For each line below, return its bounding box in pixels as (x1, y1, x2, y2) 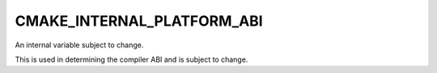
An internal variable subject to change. (15, 40, 144, 50)
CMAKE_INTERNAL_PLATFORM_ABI (15, 12, 263, 30)
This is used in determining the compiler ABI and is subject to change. (15, 55, 248, 64)
